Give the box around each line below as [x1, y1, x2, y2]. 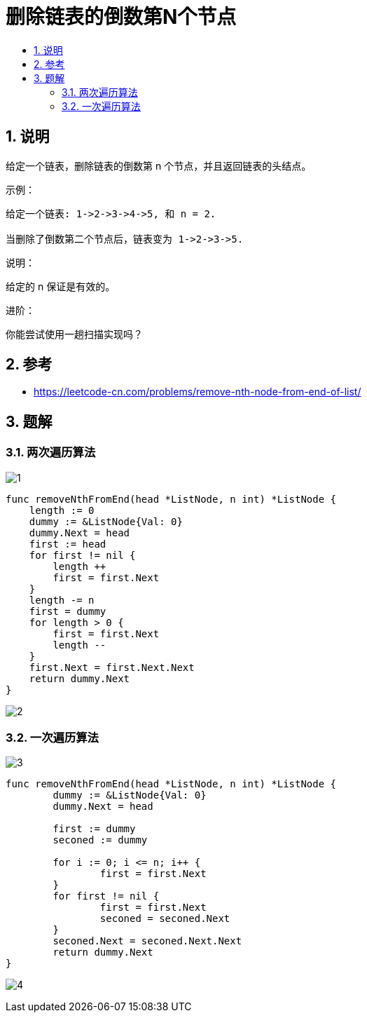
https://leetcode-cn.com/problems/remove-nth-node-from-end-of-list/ [34, 386, 361, 398]
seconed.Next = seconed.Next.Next [53, 935, 242, 947]
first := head [29, 538, 106, 550]
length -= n [29, 594, 95, 606]
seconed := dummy [53, 834, 148, 846]
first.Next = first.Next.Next [29, 661, 195, 673]
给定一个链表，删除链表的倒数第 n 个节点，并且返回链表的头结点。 [6, 159, 312, 172]
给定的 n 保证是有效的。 [6, 280, 116, 292]
